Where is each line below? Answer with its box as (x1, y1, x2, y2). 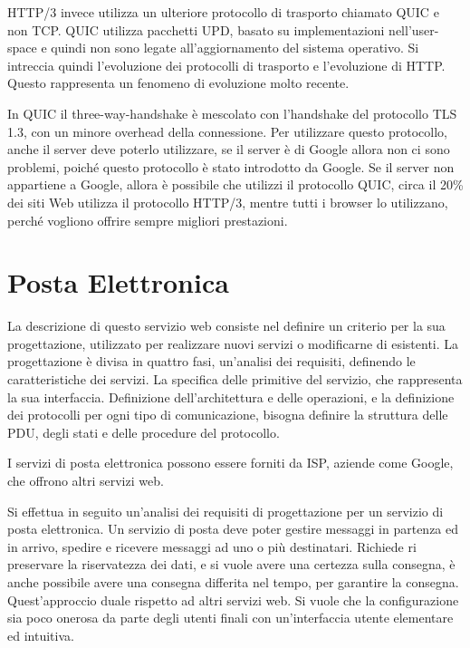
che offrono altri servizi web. (7, 471, 164, 489)
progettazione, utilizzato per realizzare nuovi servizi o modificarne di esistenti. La (7, 334, 459, 353)
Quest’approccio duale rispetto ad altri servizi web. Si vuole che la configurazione (7, 590, 459, 609)
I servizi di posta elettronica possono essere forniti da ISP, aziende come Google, (7, 453, 454, 472)
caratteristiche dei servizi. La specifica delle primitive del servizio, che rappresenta (7, 370, 463, 389)
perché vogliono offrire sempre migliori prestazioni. (7, 210, 288, 229)
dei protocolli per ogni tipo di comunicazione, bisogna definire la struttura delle (7, 405, 448, 424)
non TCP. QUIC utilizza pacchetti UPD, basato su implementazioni (7, 20, 385, 39)
